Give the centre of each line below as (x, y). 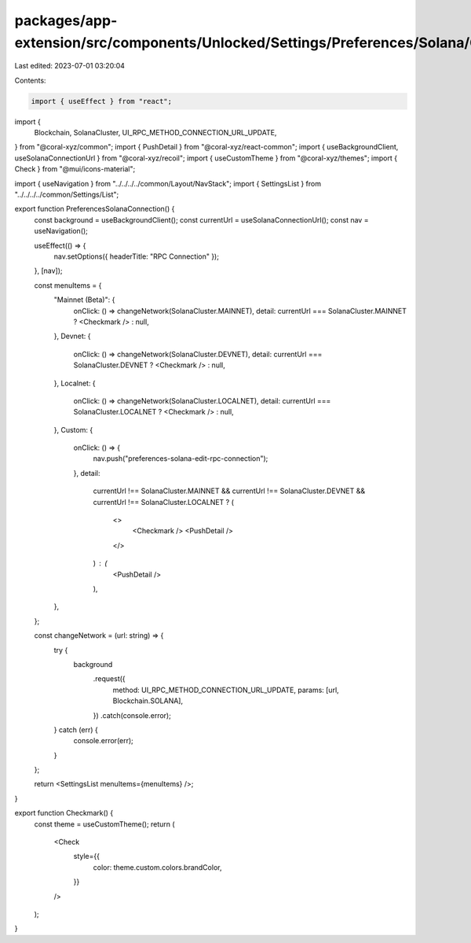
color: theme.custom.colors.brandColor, (157, 867)
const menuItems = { (68, 285)
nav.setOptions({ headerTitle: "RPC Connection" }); (137, 256)
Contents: (30, 80)
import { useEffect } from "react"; (102, 101)
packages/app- (66, 20)
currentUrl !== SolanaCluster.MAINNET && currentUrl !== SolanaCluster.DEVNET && (229, 491)
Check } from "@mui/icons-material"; (75, 169)
